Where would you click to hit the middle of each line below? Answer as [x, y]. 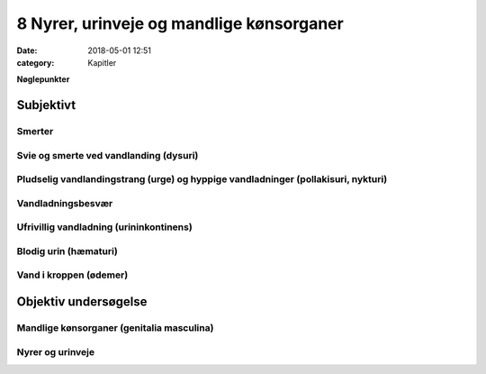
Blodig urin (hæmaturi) [67, 251]
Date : [27, 50]
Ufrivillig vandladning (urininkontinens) [104, 227]
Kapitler [102, 62]
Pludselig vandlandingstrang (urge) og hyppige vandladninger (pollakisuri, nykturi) [202, 179]
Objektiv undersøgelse [82, 302]
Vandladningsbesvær [65, 203]
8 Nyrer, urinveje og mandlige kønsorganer [180, 23]
